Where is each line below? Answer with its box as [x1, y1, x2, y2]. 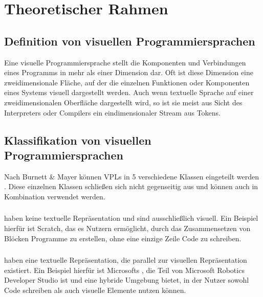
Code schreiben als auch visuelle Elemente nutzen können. [4, 284, 186, 295]
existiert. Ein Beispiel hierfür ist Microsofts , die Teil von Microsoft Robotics [4, 264, 245, 275]
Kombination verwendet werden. [4, 191, 105, 201]
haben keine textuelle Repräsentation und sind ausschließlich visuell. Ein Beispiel [4, 213, 258, 223]
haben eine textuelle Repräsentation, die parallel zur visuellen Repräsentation [4, 255, 247, 265]
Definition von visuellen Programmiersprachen [4, 33, 255, 49]
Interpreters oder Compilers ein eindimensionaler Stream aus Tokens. [4, 107, 221, 118]
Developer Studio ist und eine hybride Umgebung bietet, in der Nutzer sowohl [4, 275, 249, 285]
